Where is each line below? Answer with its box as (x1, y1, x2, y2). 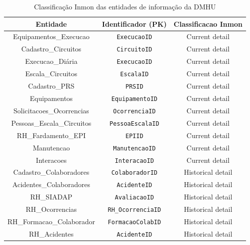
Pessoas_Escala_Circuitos (11, 117, 92, 128)
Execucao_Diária (25, 56, 78, 66)
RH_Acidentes (29, 228, 74, 239)
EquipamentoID (111, 95, 157, 102)
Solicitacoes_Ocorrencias (13, 105, 89, 115)
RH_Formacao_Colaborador (7, 216, 96, 227)
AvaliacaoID (115, 194, 154, 201)
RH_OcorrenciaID (107, 206, 161, 214)
